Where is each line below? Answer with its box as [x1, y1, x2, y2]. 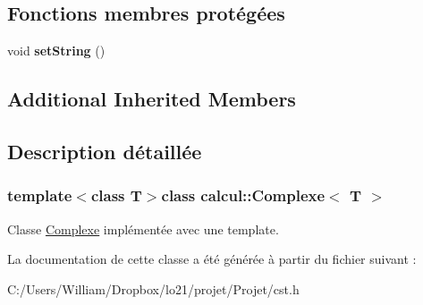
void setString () [7, 41, 106, 60]
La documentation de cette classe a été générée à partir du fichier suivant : [7, 250, 417, 268]
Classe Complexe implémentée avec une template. [7, 219, 279, 238]
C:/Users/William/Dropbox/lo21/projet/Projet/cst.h [7, 279, 300, 298]
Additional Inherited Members [7, 85, 296, 113]
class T [90, 184, 142, 207]
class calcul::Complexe [161, 184, 326, 207]
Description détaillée [7, 137, 202, 165]
